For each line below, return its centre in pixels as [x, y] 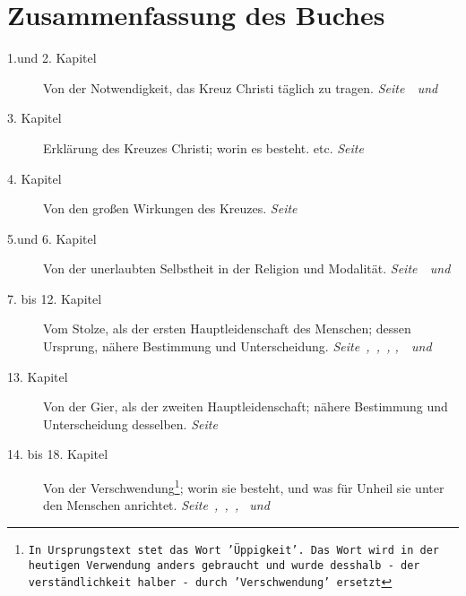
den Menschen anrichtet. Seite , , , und [156, 505]
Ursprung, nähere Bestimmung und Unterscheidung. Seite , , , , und [237, 346]
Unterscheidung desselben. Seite [130, 423]
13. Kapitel [38, 376]
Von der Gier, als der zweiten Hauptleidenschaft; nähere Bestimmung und [246, 406]
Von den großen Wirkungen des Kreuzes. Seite [170, 208]
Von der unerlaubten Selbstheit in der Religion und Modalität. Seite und [247, 268]
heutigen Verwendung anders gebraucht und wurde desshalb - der [224, 565]
